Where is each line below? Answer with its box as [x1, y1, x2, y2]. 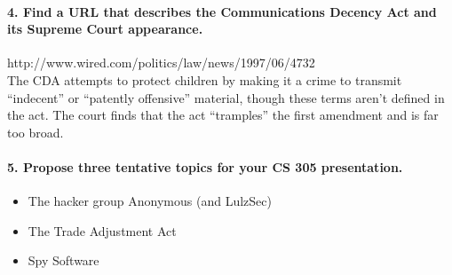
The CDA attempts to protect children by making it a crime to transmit [7, 70, 402, 89]
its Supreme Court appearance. [7, 20, 203, 38]
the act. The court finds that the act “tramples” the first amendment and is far [7, 106, 439, 124]
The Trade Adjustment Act [28, 221, 177, 240]
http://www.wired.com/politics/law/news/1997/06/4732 [7, 53, 315, 72]
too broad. [7, 122, 64, 141]
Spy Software [28, 251, 99, 270]
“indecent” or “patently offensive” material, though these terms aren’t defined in [7, 88, 445, 106]
